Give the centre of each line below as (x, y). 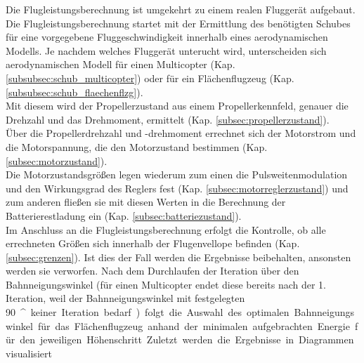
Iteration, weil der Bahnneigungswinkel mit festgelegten (125, 298)
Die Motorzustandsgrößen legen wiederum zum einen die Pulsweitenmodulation (177, 174)
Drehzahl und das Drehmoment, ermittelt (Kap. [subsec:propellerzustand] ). (168, 119)
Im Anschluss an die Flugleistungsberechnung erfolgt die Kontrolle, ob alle (166, 229)
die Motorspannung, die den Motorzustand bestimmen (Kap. (137, 146)
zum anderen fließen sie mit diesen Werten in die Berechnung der (146, 202)
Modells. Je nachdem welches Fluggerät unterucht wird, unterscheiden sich (166, 50)
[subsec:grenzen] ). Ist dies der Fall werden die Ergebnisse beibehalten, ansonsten (178, 257)
